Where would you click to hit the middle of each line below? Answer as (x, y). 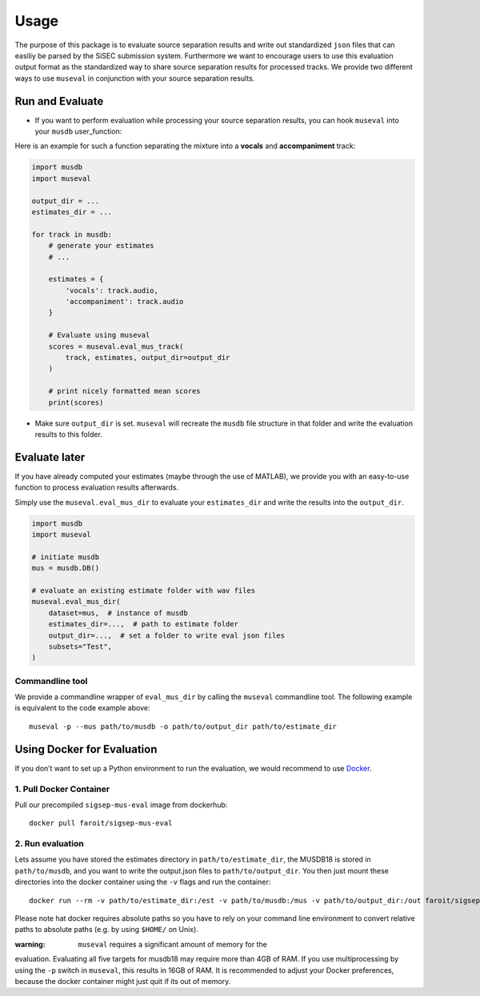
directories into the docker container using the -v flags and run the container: (143, 882)
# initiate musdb (66, 557)
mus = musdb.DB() (66, 568)
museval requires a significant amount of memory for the (172, 944)
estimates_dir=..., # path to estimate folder (144, 624)
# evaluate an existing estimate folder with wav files (144, 590)
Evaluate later (50, 457)
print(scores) (76, 402)
